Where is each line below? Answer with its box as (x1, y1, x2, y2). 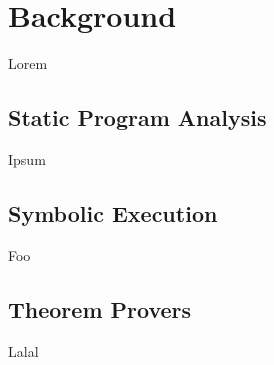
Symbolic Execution (8, 197, 218, 228)
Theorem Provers (8, 293, 192, 324)
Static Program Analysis (8, 102, 267, 133)
